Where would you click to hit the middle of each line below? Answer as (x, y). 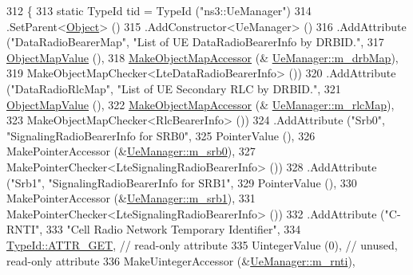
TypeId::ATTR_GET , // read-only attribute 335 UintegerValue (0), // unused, (202, 244)
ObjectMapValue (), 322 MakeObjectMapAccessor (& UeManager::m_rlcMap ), (201, 104)
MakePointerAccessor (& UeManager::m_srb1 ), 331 (131, 198)
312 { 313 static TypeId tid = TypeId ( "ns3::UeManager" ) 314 (159, 10)
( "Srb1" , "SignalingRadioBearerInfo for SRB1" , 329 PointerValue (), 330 (182, 182)
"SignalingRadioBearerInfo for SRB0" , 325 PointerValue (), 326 (161, 135)
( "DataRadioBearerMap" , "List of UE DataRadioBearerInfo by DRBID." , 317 (195, 42)
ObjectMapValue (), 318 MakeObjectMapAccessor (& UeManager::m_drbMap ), (203, 57)
